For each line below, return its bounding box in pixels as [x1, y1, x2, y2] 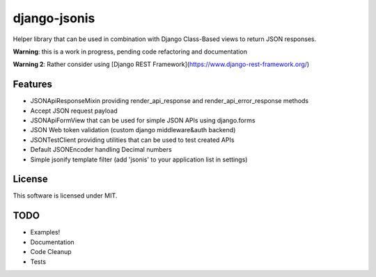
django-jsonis [13, 10, 95, 26]
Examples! [30, 228, 61, 237]
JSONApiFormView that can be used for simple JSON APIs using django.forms [30, 116, 256, 125]
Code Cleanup [30, 248, 72, 256]
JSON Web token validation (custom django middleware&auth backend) [30, 126, 236, 134]
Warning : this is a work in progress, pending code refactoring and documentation [13, 47, 247, 56]
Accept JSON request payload [30, 106, 118, 115]
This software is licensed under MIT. [13, 191, 118, 200]
